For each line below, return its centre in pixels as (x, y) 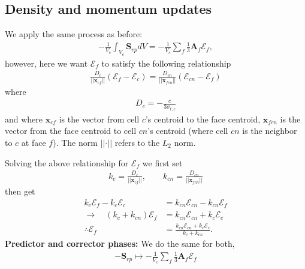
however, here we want (46, 63)
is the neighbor (270, 131)
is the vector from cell (99, 119)
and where (24, 119)
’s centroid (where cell (188, 131)
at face (34, 142)
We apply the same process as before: (74, 34)
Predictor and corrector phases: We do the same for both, (120, 243)
